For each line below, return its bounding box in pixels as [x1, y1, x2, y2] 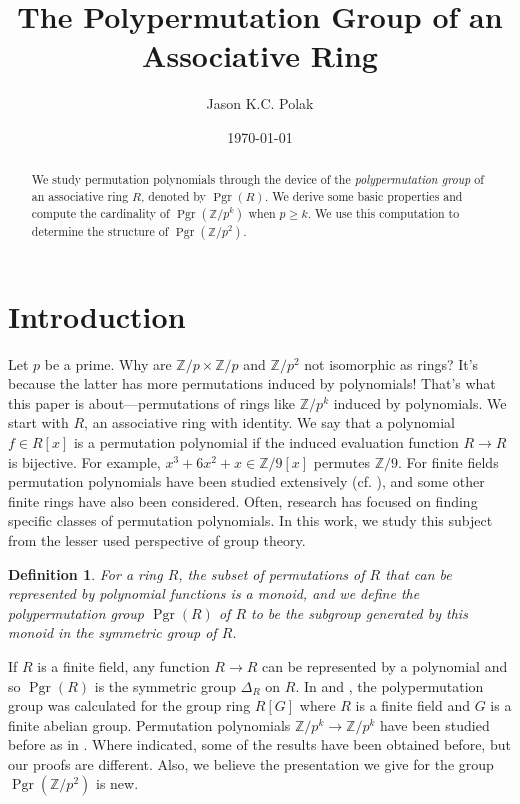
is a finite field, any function [37, 655, 210, 676]
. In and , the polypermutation [295, 675, 484, 696]
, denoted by [141, 187, 206, 204]
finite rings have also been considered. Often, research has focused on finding [8, 490, 478, 511]
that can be [385, 563, 452, 584]
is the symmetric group [94, 675, 237, 696]
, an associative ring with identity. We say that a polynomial [84, 412, 455, 433]
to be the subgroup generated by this [251, 602, 468, 623]
